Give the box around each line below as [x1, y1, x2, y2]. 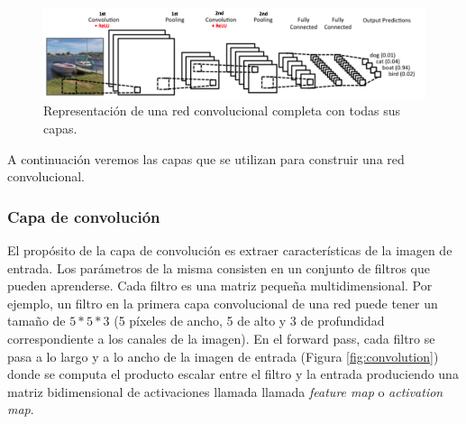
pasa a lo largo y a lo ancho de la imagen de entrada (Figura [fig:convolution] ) [7, 346, 439, 365]
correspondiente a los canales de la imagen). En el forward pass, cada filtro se [7, 329, 435, 348]
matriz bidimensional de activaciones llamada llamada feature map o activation [7, 382, 443, 401]
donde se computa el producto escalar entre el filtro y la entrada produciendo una [7, 364, 459, 383]
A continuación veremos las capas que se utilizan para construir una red [7, 149, 405, 168]
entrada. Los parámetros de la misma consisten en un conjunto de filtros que [7, 258, 431, 277]
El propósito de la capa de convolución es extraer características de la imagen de [7, 241, 452, 260]
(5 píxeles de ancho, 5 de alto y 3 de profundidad [114, 311, 385, 330]
